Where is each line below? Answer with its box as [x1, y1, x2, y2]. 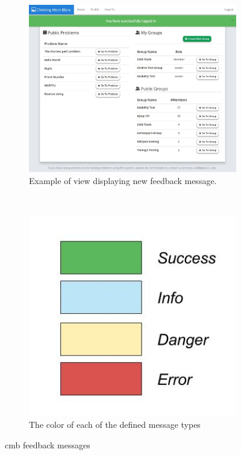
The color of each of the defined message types [29, 418, 201, 430]
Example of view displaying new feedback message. [29, 174, 217, 186]
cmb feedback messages [5, 438, 90, 451]
